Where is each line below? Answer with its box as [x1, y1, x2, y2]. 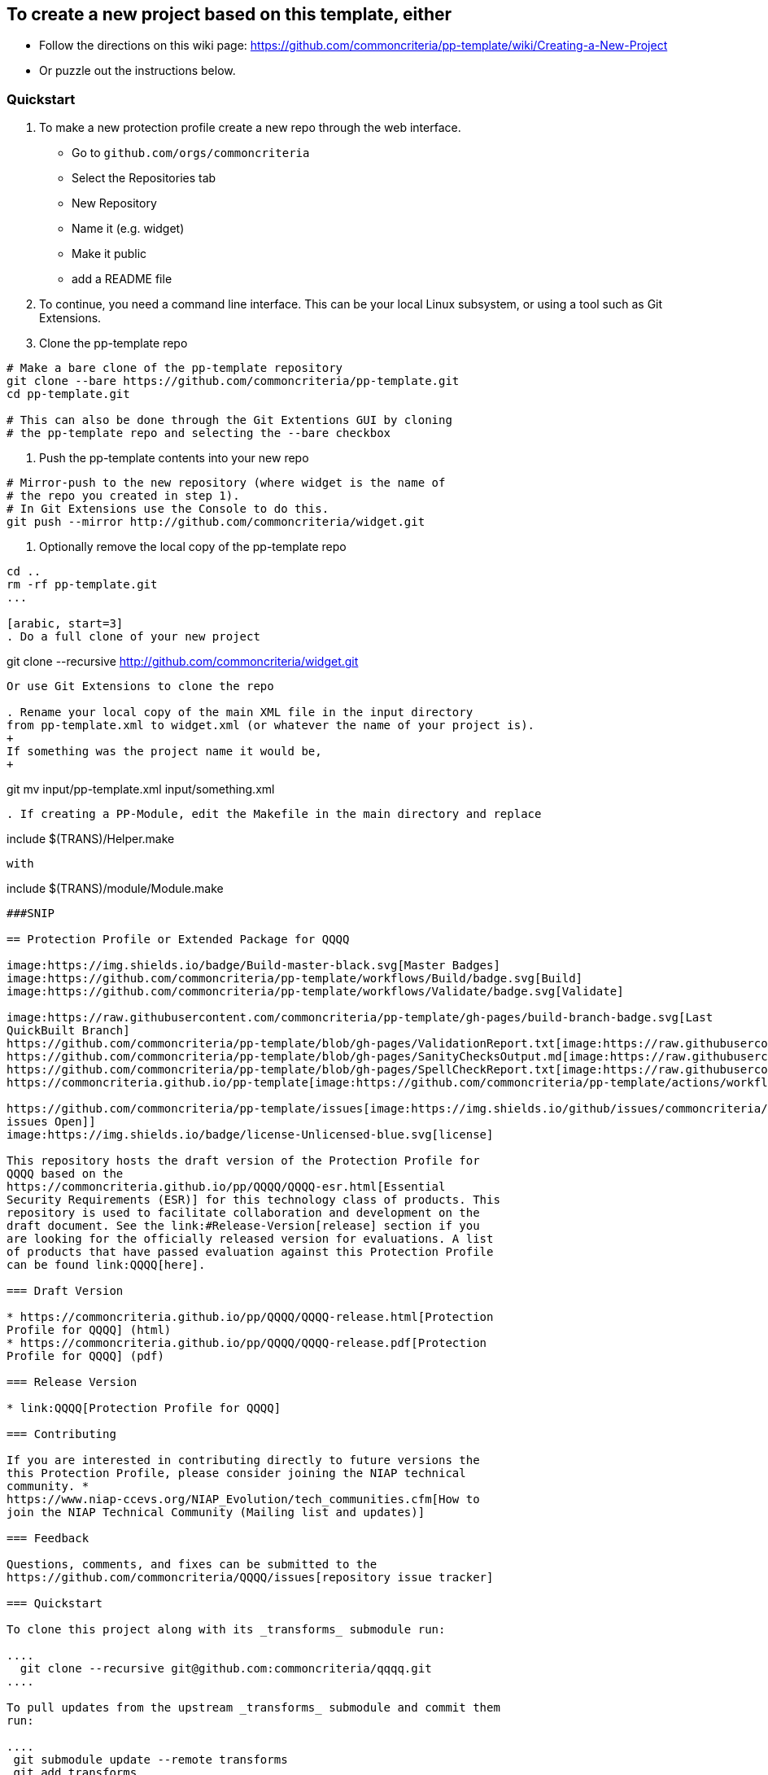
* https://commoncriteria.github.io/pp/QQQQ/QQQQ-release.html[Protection [7, 1310, 494, 1324]
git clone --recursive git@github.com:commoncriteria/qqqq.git [20, 1662, 432, 1676]
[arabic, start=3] [7, 617, 124, 631]
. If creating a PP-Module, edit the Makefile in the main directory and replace [7, 807, 542, 821]
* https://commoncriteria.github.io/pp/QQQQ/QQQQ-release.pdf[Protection [7, 1336, 487, 1350]
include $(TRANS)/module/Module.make [7, 881, 224, 896]
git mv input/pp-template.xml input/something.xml [7, 782, 275, 797]
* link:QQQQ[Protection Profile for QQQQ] [7, 1401, 281, 1415]
